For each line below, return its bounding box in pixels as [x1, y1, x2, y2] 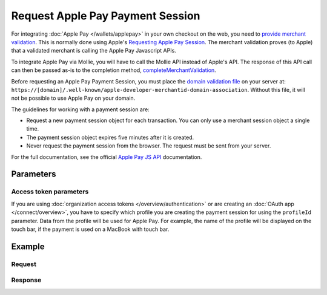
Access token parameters [11, 187, 89, 196]
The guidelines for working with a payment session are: [11, 106, 150, 113]
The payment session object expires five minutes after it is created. [26, 134, 194, 141]
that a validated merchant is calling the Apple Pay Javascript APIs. [11, 47, 177, 54]
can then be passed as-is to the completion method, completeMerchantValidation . [11, 66, 216, 74]
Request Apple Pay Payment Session [11, 9, 200, 22]
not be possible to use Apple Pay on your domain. [11, 94, 136, 102]
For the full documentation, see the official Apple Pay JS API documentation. [11, 153, 202, 160]
